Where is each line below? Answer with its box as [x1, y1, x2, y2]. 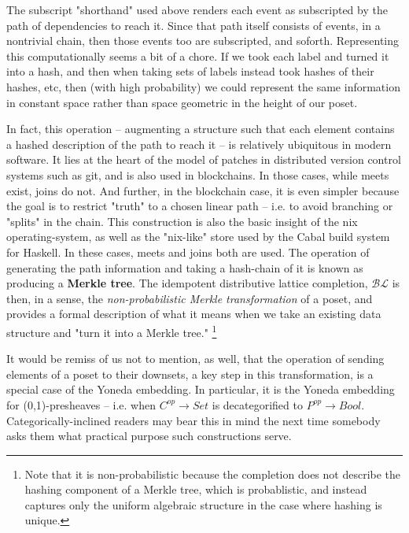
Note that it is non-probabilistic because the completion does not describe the [24, 465, 401, 482]
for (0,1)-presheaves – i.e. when [6, 396, 156, 413]
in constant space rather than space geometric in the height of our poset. [6, 94, 358, 110]
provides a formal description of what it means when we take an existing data [6, 305, 381, 322]
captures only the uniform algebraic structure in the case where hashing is [24, 496, 382, 513]
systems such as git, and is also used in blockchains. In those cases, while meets [6, 166, 389, 183]
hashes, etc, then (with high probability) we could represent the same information [6, 78, 400, 94]
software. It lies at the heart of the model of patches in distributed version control [6, 151, 401, 168]
